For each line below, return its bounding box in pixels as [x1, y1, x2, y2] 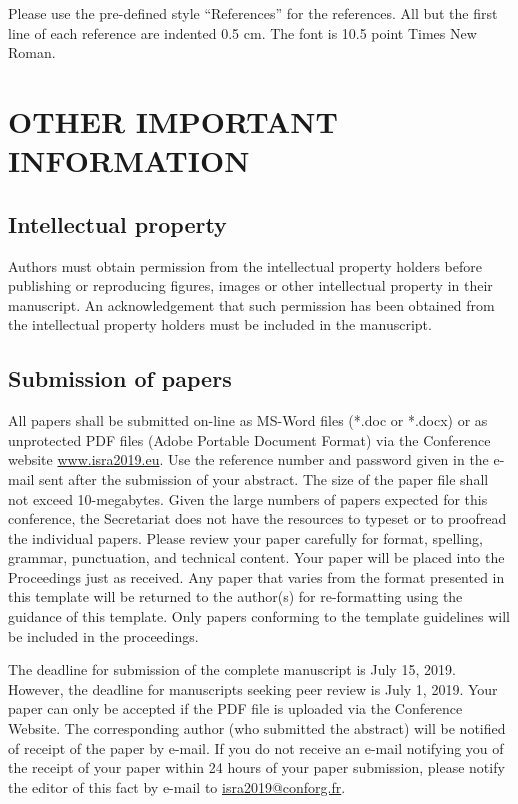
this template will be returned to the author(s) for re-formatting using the [8, 586, 463, 607]
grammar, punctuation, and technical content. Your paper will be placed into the [8, 547, 505, 568]
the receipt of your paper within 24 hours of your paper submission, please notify [8, 757, 505, 778]
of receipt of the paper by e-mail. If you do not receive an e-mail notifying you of [8, 737, 504, 758]
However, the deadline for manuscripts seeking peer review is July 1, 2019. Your [8, 678, 498, 699]
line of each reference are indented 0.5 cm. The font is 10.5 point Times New [8, 22, 477, 43]
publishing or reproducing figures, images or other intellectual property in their [8, 275, 493, 296]
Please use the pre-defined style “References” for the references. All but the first [8, 3, 498, 23]
